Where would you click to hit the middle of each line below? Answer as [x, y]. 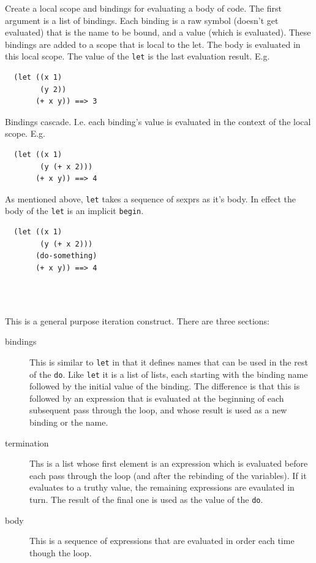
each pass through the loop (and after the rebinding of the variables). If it [168, 475]
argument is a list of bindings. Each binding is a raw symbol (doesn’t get [142, 20]
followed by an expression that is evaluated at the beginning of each [157, 398]
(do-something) [66, 256]
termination [27, 442]
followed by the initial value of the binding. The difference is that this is [165, 386]
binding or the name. [69, 422]
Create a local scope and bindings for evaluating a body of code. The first [143, 8]
